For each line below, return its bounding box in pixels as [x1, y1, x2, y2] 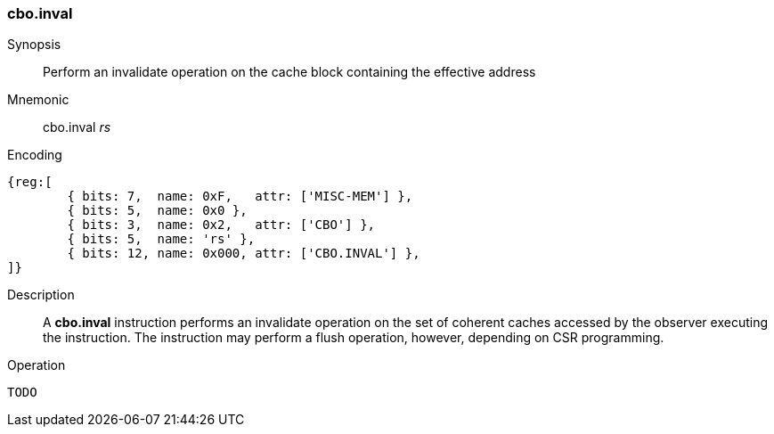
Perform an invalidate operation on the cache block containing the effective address [43, 64, 536, 80]
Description [7, 287, 75, 303]
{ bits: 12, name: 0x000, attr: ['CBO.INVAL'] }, [67, 246, 420, 261]
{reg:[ [7, 175, 53, 190]
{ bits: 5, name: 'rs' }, [67, 232, 256, 247]
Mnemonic [7, 92, 69, 108]
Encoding [7, 147, 62, 163]
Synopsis [7, 37, 61, 53]
